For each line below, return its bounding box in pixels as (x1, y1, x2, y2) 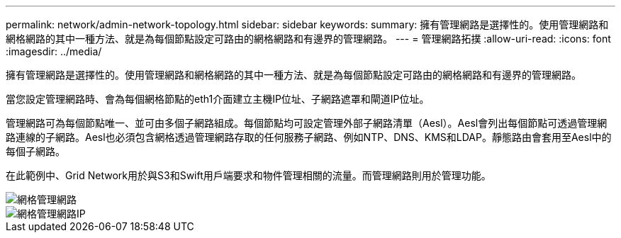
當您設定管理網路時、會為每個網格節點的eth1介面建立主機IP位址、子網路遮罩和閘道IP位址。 (6, 93, 430, 105)
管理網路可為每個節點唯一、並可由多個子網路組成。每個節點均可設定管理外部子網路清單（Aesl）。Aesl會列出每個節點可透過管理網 (6, 117, 608, 129)
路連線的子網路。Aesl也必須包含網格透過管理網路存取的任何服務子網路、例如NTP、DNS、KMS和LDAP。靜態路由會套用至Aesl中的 (6, 131, 612, 143)
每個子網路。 (6, 145, 65, 157)
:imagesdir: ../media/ (6, 45, 102, 57)
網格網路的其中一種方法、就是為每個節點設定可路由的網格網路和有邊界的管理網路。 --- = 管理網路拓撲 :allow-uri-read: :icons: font (6, 33, 611, 45)
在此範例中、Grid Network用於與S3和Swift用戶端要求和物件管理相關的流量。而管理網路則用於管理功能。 (6, 169, 491, 181)
